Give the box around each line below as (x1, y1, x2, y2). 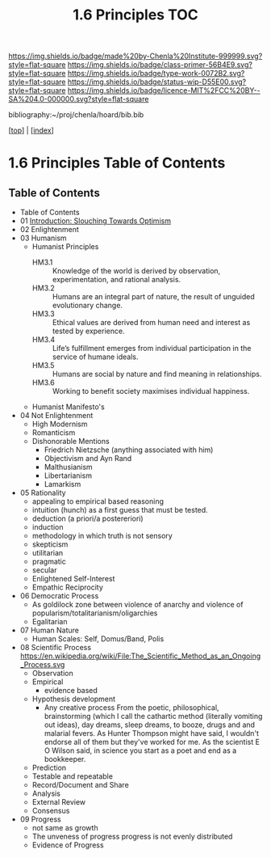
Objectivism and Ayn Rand (44, 454, 132, 463)
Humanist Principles (31, 242, 99, 251)
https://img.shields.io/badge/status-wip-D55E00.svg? (67, 77, 247, 87)
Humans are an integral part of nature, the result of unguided (52, 292, 256, 302)
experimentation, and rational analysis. (52, 275, 181, 285)
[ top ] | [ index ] (8, 125, 54, 135)
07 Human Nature (19, 625, 79, 636)
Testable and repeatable (31, 771, 113, 781)
